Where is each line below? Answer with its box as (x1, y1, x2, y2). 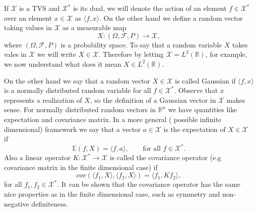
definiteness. (31, 198, 68, 209)
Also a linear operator (4, 152, 70, 163)
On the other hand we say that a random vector (4, 75, 150, 85)
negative (4, 198, 29, 209)
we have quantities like (168, 104, 237, 115)
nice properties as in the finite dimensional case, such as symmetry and (4, 189, 220, 199)
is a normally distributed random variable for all (4, 85, 151, 95)
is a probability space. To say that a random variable (61, 39, 222, 49)
